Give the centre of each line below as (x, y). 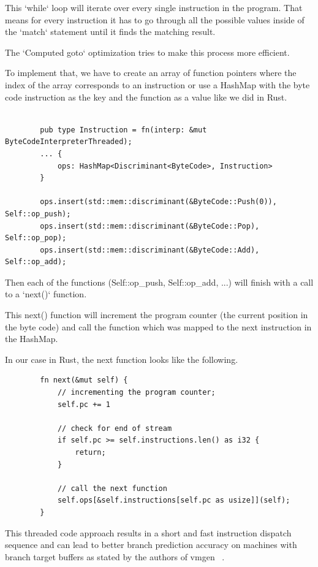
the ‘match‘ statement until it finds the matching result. (110, 32)
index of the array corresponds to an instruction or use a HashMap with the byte (157, 84)
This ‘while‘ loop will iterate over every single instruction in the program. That (154, 7)
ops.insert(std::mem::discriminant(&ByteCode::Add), (150, 250)
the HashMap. (32, 339)
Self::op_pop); (36, 238)
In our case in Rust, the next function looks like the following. (122, 359)
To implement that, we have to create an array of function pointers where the (151, 73)
